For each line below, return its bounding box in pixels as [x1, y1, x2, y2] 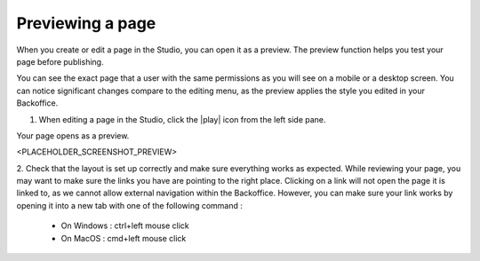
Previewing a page [16, 13, 156, 33]
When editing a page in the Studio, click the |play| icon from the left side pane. [38, 114, 326, 124]
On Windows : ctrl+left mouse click [60, 220, 190, 231]
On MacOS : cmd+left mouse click [60, 233, 187, 243]
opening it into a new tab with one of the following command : [16, 200, 244, 210]
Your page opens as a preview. [16, 130, 130, 141]
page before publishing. [16, 56, 104, 67]
